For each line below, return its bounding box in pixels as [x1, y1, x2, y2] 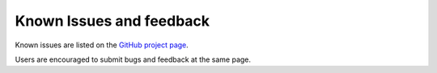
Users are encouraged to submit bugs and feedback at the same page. [15, 55, 251, 64]
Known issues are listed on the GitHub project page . [15, 40, 189, 50]
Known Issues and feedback [15, 12, 210, 30]
